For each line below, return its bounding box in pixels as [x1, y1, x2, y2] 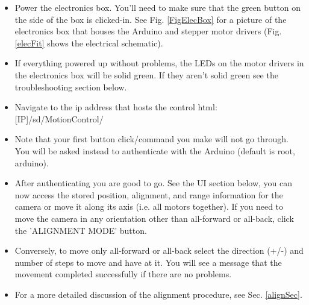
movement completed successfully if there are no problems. [14, 268, 232, 280]
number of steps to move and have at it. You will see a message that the [14, 256, 282, 268]
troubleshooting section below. [14, 80, 127, 93]
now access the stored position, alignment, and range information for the [14, 188, 283, 201]
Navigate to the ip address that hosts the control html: [14, 101, 217, 113]
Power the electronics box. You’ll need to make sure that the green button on [14, 1, 301, 13]
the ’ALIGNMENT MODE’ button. [14, 224, 147, 236]
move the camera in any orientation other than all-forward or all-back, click [14, 212, 294, 224]
